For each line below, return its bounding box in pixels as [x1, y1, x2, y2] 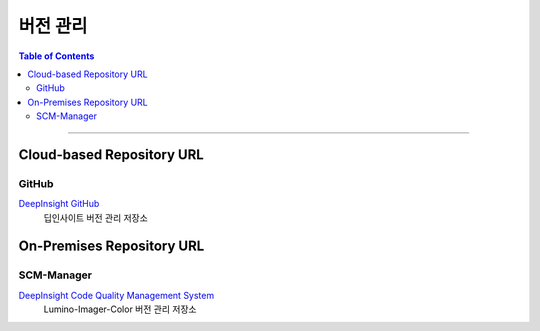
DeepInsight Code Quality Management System [18, 289, 215, 301]
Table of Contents [18, 50, 95, 62]
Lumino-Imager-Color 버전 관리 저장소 [43, 303, 197, 315]
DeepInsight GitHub [18, 198, 100, 210]
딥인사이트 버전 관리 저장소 [43, 211, 149, 224]
